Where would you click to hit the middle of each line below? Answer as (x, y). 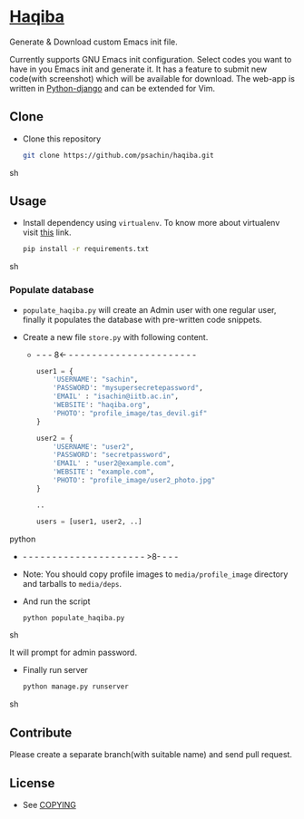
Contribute (41, 732)
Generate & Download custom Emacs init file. (94, 42)
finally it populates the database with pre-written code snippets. (142, 319)
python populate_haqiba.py (74, 618)
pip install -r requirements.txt (86, 249)
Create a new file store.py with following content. (115, 336)
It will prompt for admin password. (74, 653)
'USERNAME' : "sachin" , (96, 380)
